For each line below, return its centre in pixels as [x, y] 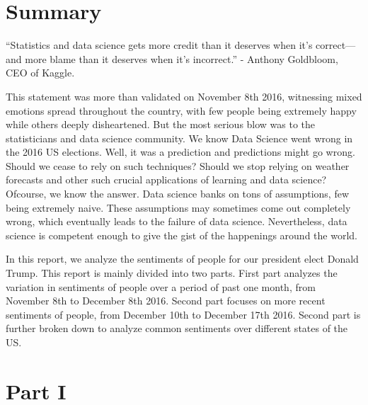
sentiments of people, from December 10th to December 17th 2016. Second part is [183, 314]
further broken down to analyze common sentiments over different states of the [177, 328]
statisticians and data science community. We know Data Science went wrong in [179, 138]
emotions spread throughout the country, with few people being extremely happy [181, 110]
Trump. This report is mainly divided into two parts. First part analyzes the [172, 273]
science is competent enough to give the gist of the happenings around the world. [182, 235]
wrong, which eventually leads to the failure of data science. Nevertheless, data [177, 221]
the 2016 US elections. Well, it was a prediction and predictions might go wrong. [180, 152]
